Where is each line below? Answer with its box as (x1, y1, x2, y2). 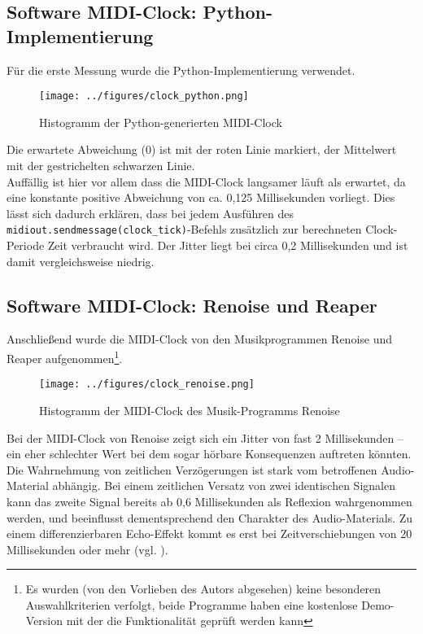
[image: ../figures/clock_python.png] (39, 90, 249, 103)
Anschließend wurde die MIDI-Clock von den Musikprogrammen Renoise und (7, 330, 393, 348)
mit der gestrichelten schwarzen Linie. (7, 157, 195, 174)
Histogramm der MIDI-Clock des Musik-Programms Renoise (39, 401, 340, 418)
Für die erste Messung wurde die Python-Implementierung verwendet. (7, 61, 355, 78)
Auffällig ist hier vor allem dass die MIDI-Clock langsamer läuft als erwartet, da (7, 173, 406, 190)
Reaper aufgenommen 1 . (7, 348, 123, 366)
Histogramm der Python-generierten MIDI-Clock (39, 113, 282, 130)
